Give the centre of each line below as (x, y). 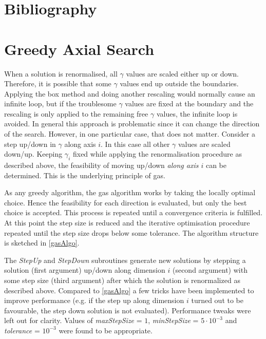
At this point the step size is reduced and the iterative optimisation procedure (127, 223)
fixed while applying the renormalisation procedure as (157, 154)
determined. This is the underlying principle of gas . (85, 175)
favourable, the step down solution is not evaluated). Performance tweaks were (128, 310)
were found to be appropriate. (106, 330)
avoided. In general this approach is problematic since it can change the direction (132, 124)
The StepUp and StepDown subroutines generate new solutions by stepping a (125, 260)
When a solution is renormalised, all (61, 73)
